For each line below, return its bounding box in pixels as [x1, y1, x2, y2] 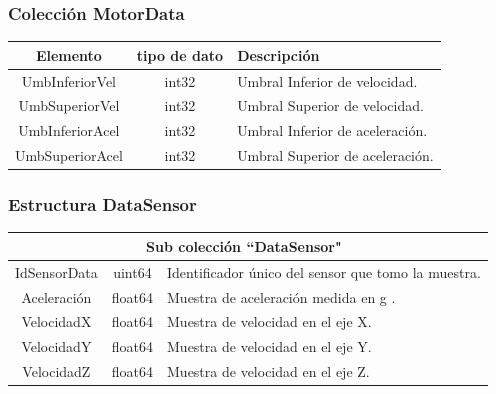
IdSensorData [15, 261, 98, 282]
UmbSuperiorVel [18, 95, 120, 116]
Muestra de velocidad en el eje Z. [167, 361, 370, 382]
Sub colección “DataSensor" [146, 235, 342, 256]
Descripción [237, 44, 320, 65]
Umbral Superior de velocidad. [237, 95, 424, 116]
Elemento [35, 44, 102, 65]
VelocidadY [21, 336, 92, 357]
